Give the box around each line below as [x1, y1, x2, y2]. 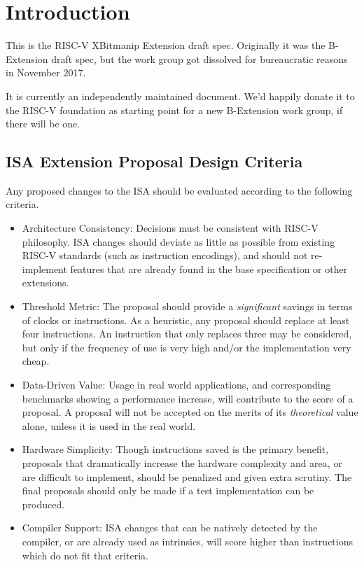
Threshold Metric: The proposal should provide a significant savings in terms [22, 299, 353, 314]
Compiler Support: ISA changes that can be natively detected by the [22, 520, 318, 535]
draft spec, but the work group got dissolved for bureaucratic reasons [51, 51, 348, 66]
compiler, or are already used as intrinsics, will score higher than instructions [22, 533, 353, 548]
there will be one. [6, 116, 80, 131]
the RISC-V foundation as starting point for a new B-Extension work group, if [6, 102, 343, 117]
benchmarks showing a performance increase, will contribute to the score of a [22, 391, 353, 405]
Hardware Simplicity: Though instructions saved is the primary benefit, [22, 442, 329, 456]
